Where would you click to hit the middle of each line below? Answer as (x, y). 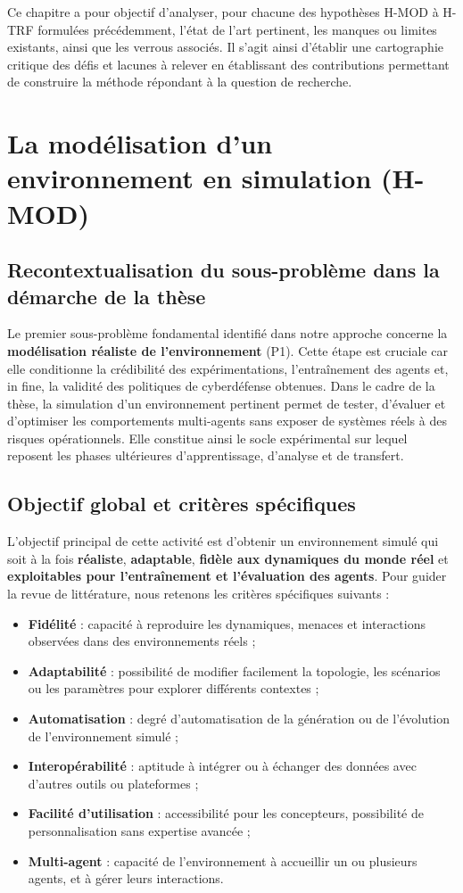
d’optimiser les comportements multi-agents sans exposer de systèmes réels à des (227, 421)
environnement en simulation (190, 178)
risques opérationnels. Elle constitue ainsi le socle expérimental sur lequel (207, 438)
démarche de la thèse (107, 296)
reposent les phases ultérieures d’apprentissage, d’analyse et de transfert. (206, 455)
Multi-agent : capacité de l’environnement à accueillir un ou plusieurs (223, 860)
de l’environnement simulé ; (103, 736)
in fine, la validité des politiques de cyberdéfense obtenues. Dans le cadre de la (221, 386)
